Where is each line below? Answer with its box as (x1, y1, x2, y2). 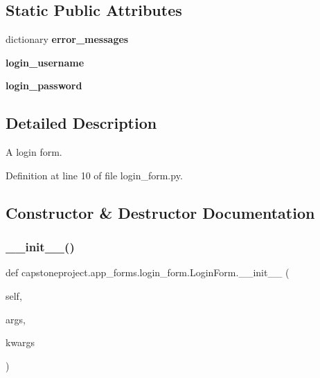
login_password (6, 78, 82, 93)
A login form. (6, 145, 62, 159)
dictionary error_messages (6, 32, 129, 46)
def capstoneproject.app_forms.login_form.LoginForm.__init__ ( (6, 265, 290, 280)
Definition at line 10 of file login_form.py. (6, 168, 183, 182)
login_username (6, 55, 85, 69)
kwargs (6, 335, 35, 350)
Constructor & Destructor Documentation (6, 201, 315, 223)
